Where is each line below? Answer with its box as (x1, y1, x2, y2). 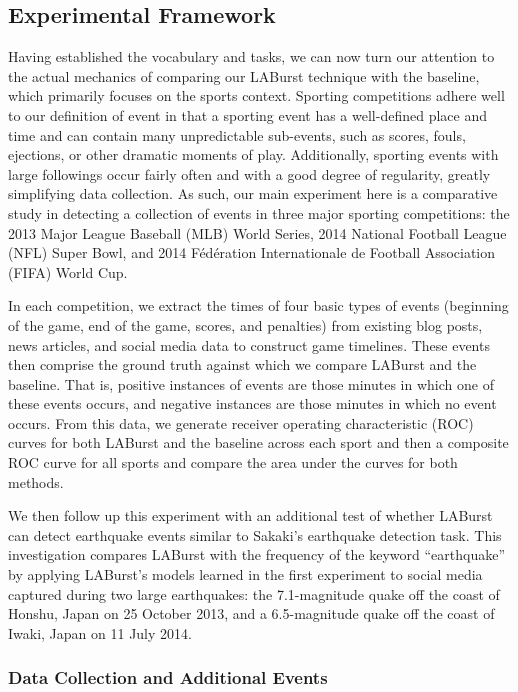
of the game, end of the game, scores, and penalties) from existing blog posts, (8, 314, 483, 335)
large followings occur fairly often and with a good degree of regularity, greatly (8, 163, 491, 184)
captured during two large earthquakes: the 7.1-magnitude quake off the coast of (8, 583, 500, 604)
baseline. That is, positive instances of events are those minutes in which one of (8, 373, 494, 394)
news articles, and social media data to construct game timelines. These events (8, 334, 490, 355)
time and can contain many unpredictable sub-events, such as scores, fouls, (8, 124, 466, 145)
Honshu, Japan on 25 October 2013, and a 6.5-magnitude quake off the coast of (8, 603, 495, 624)
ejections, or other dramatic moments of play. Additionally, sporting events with (8, 144, 499, 165)
